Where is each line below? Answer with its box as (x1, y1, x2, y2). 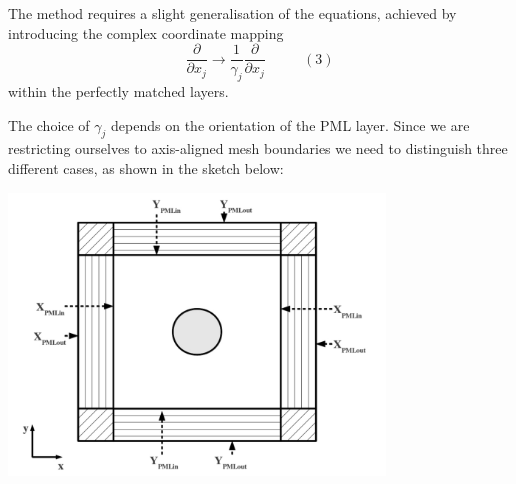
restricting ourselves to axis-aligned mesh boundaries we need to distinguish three (8, 138, 508, 159)
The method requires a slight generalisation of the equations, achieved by (8, 3, 457, 23)
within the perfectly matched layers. (8, 81, 229, 102)
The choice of (8, 114, 90, 135)
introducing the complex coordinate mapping (8, 22, 284, 43)
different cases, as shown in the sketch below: (8, 158, 284, 179)
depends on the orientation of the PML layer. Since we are (111, 114, 470, 135)
